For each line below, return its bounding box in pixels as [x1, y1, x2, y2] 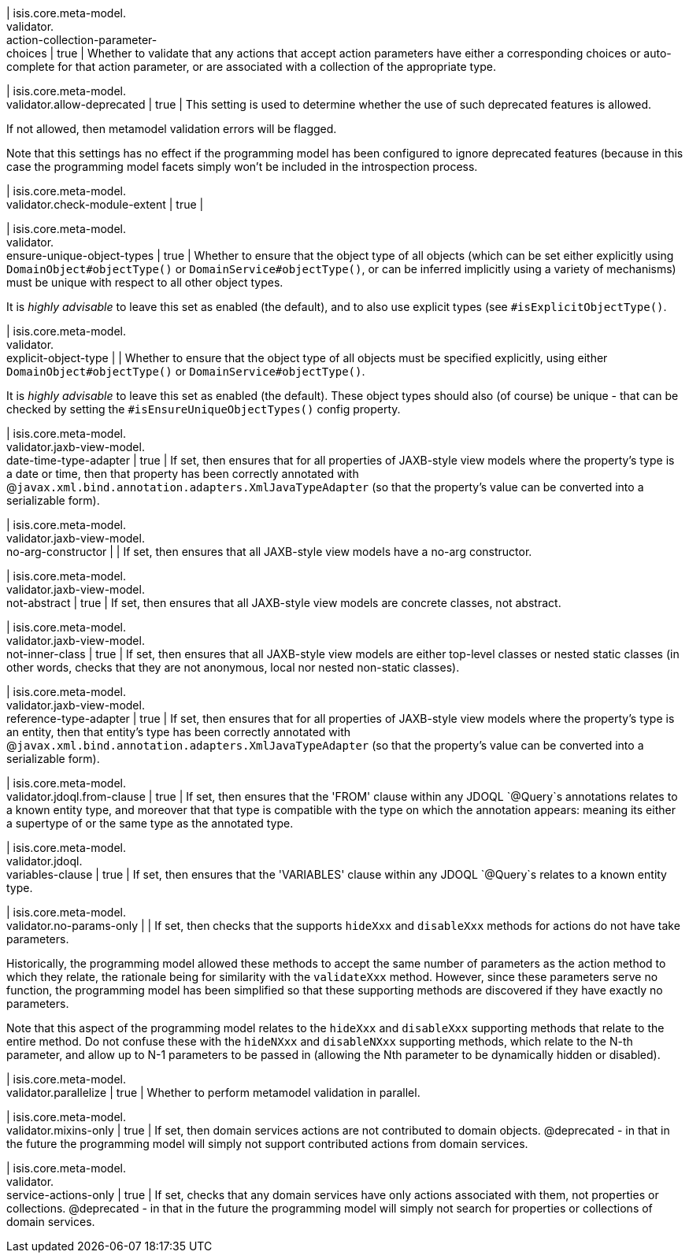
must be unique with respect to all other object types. [6, 276, 283, 289]
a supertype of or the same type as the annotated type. [6, 816, 294, 830]
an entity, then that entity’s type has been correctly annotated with [6, 725, 351, 739]
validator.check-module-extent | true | [6, 198, 204, 211]
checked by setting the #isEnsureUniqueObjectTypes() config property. [6, 402, 401, 416]
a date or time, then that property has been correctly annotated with [6, 467, 359, 480]
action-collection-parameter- [6, 33, 157, 46]
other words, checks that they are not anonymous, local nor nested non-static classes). [6, 661, 460, 674]
